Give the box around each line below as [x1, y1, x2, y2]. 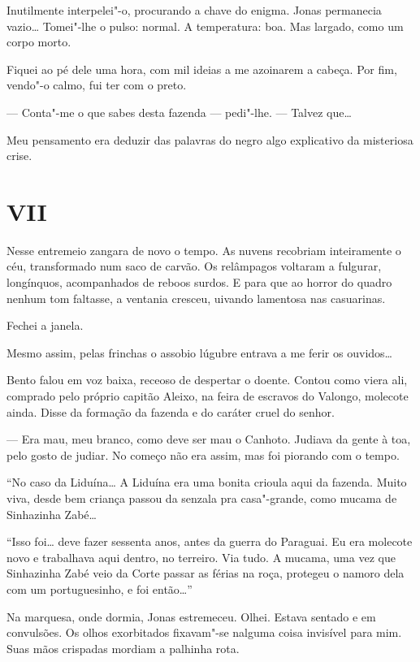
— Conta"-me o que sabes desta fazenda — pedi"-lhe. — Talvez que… [6, 103, 352, 120]
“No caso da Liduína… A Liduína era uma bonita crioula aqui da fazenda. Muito [6, 474, 407, 491]
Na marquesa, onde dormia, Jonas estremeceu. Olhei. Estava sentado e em [6, 608, 376, 625]
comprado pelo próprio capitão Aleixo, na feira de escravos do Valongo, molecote [6, 387, 409, 405]
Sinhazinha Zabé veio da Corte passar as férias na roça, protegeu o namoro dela [6, 565, 405, 582]
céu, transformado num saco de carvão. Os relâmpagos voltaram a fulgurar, [6, 257, 382, 275]
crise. [6, 147, 32, 164]
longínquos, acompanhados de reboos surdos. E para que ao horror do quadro [6, 274, 392, 291]
